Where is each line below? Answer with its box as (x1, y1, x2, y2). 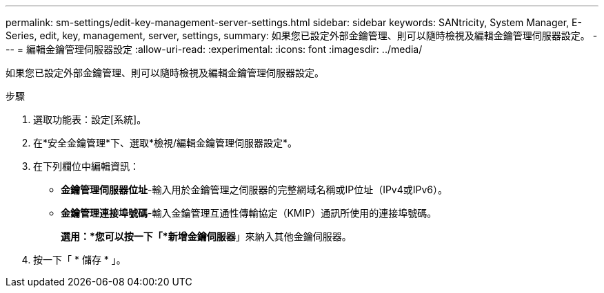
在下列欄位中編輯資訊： (33, 160, 139, 172)
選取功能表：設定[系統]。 (33, 113, 147, 125)
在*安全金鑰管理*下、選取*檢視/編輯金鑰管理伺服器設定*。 (33, 137, 298, 149)
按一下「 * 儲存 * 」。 (33, 254, 126, 265)
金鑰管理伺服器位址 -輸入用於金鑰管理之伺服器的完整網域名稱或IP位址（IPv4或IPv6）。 (61, 184, 448, 195)
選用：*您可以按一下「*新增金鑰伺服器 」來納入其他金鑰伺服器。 (61, 230, 352, 242)
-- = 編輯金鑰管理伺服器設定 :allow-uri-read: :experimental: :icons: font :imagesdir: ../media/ (6, 43, 423, 55)
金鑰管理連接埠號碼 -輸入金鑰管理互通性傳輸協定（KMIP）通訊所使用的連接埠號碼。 (61, 207, 437, 219)
